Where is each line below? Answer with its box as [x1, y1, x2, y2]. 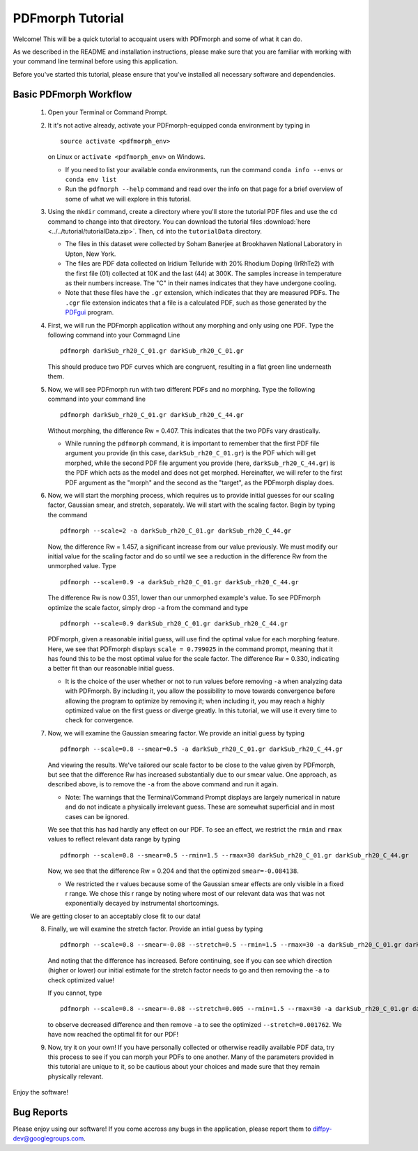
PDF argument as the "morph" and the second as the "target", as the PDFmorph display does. [65, 478, 334, 487]
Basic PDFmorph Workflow [13, 88, 132, 100]
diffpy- [312, 1125, 332, 1133]
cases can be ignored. [65, 812, 130, 821]
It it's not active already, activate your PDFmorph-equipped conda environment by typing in [47, 121, 310, 129]
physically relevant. [47, 1072, 104, 1081]
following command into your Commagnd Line [47, 330, 180, 339]
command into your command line [47, 395, 146, 403]
